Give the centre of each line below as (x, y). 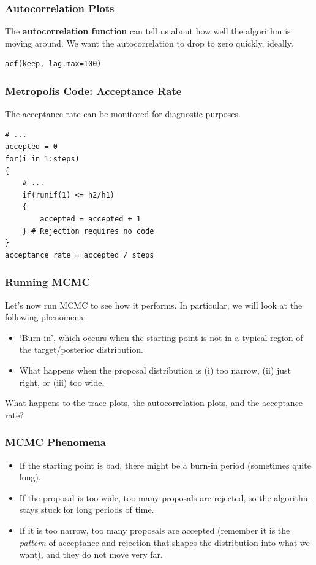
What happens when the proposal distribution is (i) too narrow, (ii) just (155, 370)
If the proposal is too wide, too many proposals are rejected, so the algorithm (165, 497)
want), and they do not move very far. (91, 554)
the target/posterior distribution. (81, 349)
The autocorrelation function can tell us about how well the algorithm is (148, 31)
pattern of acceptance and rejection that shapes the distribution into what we (164, 542)
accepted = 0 (31, 147)
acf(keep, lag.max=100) (53, 64)
